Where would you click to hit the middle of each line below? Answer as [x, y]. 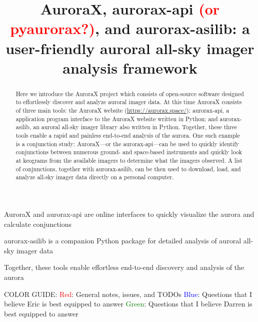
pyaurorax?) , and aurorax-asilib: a [130, 28]
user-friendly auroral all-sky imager [130, 48]
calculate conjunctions [38, 224]
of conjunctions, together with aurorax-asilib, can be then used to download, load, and [128, 169]
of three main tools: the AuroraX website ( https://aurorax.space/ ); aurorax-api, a [122, 110]
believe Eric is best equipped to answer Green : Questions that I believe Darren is [128, 304]
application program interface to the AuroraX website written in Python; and [117, 118]
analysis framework [130, 67]
